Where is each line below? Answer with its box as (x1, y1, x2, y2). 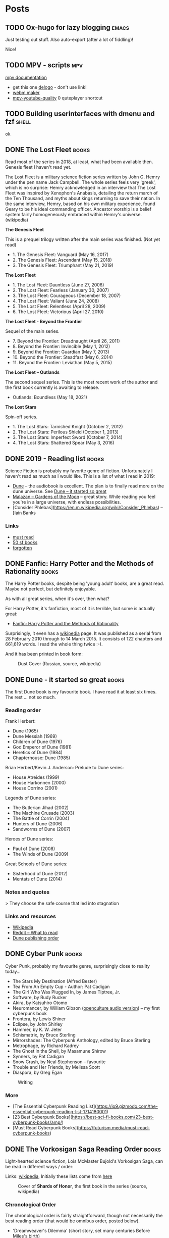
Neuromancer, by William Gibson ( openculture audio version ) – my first (12, 1005, 160, 1011)
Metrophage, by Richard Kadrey (12, 1043, 79, 1049)
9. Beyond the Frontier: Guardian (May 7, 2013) (12, 349, 109, 355)
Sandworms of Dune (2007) (12, 826, 71, 832)
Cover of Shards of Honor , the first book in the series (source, (18, 1183, 148, 1189)
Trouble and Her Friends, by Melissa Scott (12, 1064, 100, 1070)
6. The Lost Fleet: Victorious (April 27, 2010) (12, 309, 104, 315)
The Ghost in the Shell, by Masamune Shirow (12, 1048, 106, 1054)
